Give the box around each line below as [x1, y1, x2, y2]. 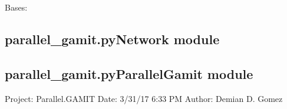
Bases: [5, 1, 28, 13]
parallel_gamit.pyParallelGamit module [5, 64, 253, 82]
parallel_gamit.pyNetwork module [5, 29, 220, 48]
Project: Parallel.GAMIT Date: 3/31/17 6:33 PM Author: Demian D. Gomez [5, 92, 283, 104]
